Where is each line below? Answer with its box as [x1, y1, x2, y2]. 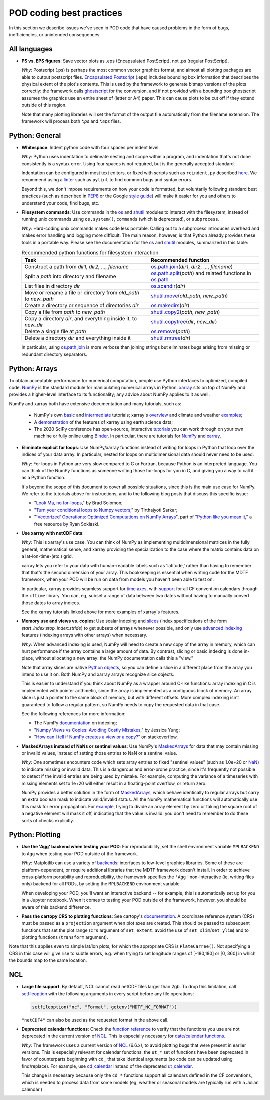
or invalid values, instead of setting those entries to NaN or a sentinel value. [21, 750, 177, 756]
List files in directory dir [24, 283, 80, 290]
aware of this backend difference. [21, 904, 91, 910]
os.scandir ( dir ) [150, 283, 186, 290]
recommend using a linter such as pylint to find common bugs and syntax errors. [21, 177, 192, 183]
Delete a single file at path [24, 328, 87, 335]
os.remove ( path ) [150, 328, 190, 335]
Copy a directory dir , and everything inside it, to [24, 315, 137, 322]
